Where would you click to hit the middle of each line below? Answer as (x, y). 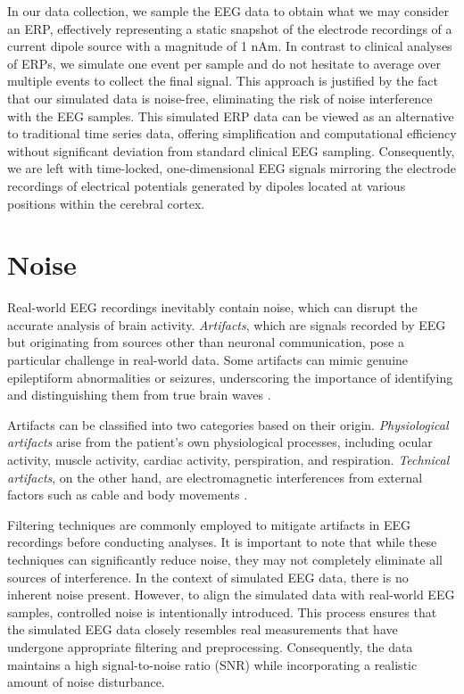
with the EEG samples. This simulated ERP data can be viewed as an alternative (231, 116)
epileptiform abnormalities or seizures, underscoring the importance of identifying (230, 377)
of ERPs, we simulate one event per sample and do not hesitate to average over (224, 63)
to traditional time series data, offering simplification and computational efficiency (232, 133)
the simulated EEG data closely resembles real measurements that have (203, 629)
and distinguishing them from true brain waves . (139, 395)
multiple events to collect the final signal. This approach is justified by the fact (223, 81)
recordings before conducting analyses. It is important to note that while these (222, 542)
